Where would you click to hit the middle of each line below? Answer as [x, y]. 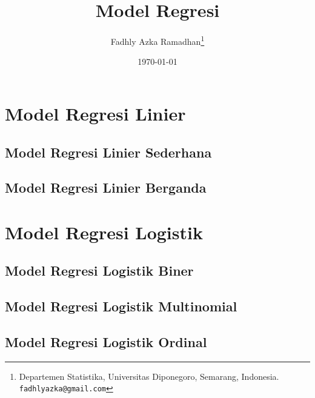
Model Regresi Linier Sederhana [108, 152]
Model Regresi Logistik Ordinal [106, 342]
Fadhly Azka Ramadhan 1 [157, 40]
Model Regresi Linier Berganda [106, 187]
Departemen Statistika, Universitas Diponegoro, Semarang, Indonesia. [149, 376]
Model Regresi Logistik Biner [99, 270]
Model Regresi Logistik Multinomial [121, 306]
